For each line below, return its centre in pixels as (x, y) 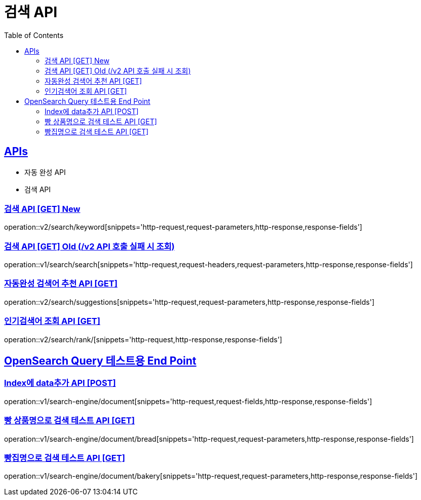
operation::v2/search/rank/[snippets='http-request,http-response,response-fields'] (143, 339)
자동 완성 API (45, 172)
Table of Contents (34, 35)
